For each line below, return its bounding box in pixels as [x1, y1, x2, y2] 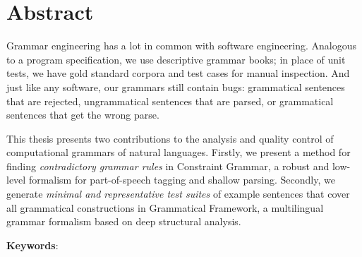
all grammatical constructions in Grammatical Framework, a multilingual [6, 200, 324, 215]
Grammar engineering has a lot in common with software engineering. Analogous [6, 38, 356, 53]
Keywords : [6, 237, 59, 252]
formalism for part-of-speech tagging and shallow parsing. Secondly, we [28, 172, 335, 187]
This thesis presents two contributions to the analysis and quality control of [6, 131, 334, 145]
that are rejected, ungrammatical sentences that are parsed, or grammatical [6, 93, 334, 108]
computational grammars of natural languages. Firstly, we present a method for [6, 145, 351, 160]
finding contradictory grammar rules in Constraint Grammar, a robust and [6, 158, 330, 173]
